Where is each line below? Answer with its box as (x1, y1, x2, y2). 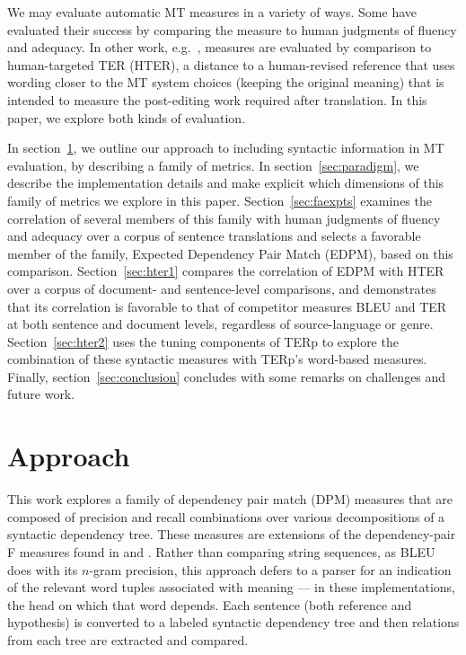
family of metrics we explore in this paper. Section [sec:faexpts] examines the (7, 190, 432, 209)
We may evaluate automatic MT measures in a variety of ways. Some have (7, 3, 418, 21)
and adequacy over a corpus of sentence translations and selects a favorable (7, 226, 421, 245)
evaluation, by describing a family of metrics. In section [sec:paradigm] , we (7, 155, 419, 174)
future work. (7, 385, 75, 403)
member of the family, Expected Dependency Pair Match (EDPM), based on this (7, 243, 453, 262)
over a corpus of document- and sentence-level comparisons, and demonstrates (7, 279, 436, 297)
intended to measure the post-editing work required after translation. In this (7, 90, 427, 109)
